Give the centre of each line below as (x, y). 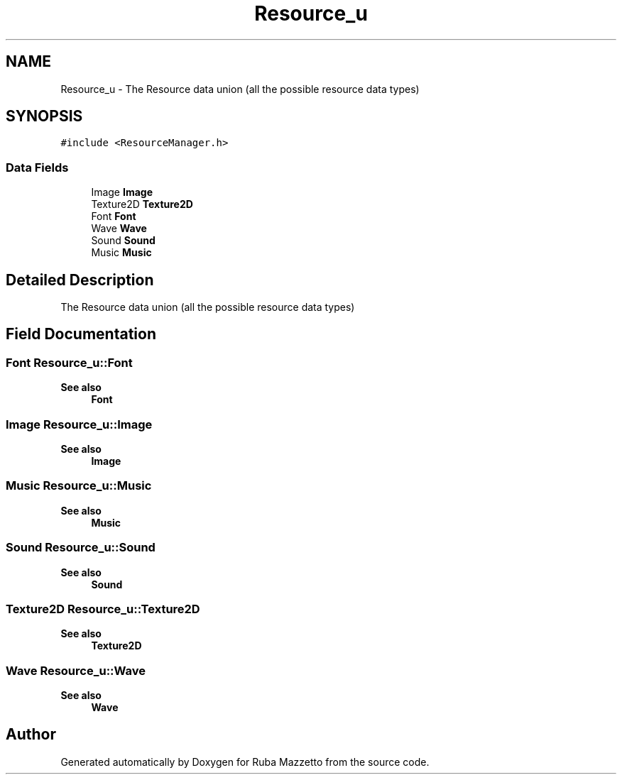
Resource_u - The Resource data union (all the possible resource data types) (240, 89)
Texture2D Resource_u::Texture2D (103, 609)
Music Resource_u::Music (79, 486)
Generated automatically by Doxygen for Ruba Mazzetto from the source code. (245, 762)
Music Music (121, 253)
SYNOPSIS (44, 116)
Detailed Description (80, 280)
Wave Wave (119, 229)
